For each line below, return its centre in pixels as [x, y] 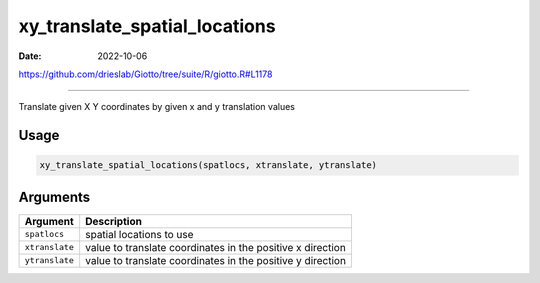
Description [113, 221]
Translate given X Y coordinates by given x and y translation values [156, 107]
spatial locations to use [139, 234]
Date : [30, 56]
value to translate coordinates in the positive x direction [216, 247]
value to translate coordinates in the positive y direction [216, 260]
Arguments [54, 196]
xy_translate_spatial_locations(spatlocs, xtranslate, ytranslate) [208, 165]
